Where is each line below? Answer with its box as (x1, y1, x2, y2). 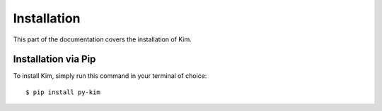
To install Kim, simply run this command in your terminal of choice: (13, 72, 207, 80)
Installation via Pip (13, 53, 96, 65)
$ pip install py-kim (25, 88, 100, 96)
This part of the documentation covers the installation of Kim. (13, 35, 192, 44)
